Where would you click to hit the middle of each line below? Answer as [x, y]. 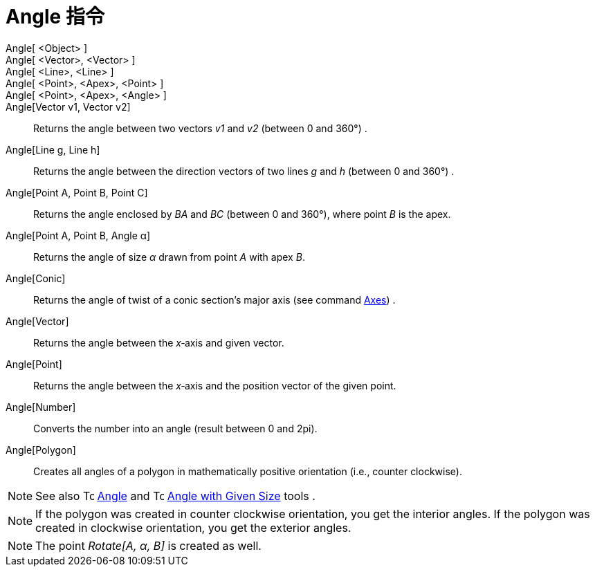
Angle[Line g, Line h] [53, 149]
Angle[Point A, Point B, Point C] [77, 192]
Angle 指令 [55, 17]
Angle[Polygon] [41, 450]
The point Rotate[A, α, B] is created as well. [148, 545]
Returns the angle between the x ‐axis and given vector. [159, 342]
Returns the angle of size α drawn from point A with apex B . [169, 257]
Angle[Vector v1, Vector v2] [68, 107]
